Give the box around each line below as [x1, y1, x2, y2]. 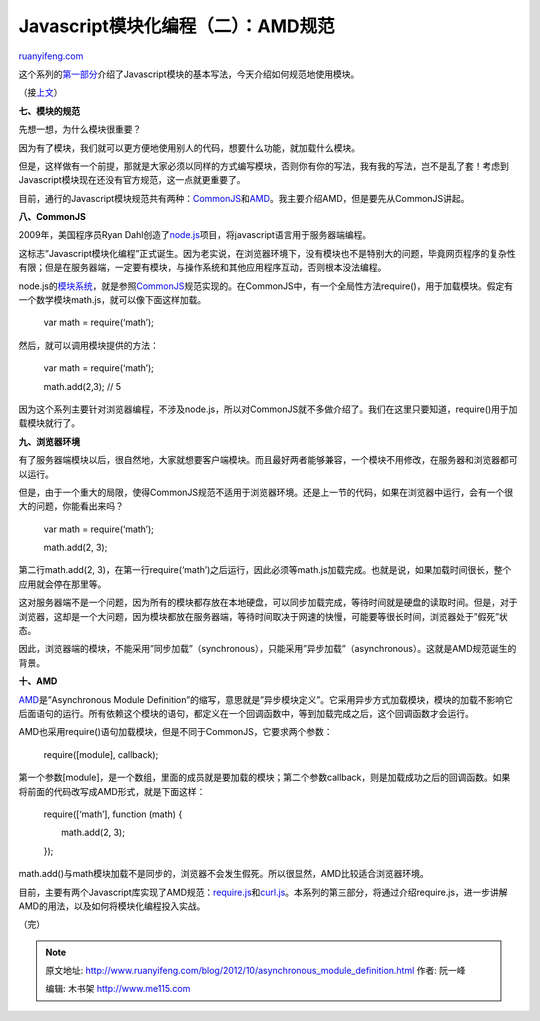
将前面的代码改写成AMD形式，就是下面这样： [18, 785, 206, 797]
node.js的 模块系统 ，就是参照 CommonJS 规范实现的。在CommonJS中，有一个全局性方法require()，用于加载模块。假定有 [18, 280, 514, 292]
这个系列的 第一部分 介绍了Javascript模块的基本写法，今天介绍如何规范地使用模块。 [18, 68, 360, 80]
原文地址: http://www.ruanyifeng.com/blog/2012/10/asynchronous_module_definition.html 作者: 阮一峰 [45, 965, 466, 977]
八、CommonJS [18, 211, 87, 223]
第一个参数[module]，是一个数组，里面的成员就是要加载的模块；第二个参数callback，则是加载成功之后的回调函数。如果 [18, 771, 511, 784]
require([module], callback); [43, 748, 159, 760]
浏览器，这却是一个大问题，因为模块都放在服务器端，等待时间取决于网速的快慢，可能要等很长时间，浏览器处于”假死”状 [18, 610, 509, 622]
